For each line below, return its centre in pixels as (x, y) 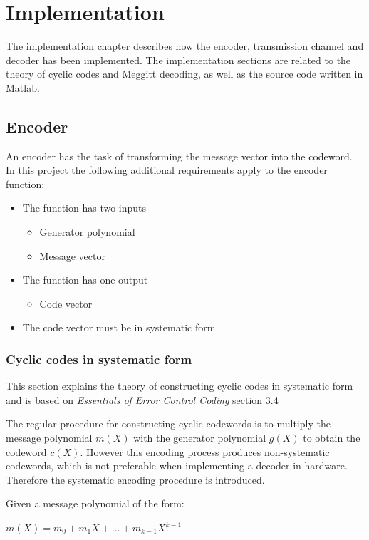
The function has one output (85, 280)
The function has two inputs (84, 208)
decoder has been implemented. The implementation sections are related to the (178, 59)
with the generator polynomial (200, 438)
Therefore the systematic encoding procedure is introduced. (135, 479)
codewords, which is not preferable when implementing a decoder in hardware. (177, 466)
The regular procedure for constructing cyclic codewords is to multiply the (168, 424)
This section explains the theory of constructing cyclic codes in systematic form (180, 386)
